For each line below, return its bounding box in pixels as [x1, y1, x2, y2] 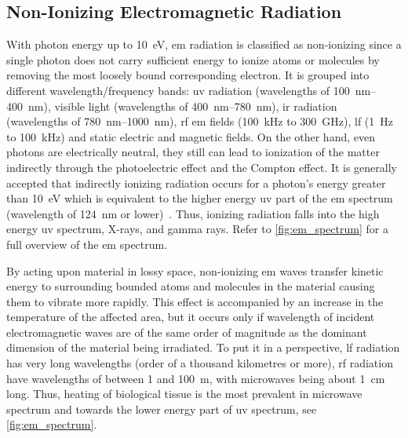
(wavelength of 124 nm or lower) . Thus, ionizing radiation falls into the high [6, 205, 380, 221]
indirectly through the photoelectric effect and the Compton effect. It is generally [6, 159, 397, 175]
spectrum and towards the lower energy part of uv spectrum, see [6, 400, 317, 417]
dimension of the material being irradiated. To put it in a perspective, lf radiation [6, 339, 400, 356]
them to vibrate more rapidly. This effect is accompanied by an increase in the [6, 293, 384, 309]
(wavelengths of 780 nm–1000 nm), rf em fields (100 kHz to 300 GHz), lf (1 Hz [6, 113, 394, 130]
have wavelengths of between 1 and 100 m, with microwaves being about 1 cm [6, 370, 385, 386]
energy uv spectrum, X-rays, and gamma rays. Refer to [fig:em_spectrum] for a [6, 221, 388, 237]
